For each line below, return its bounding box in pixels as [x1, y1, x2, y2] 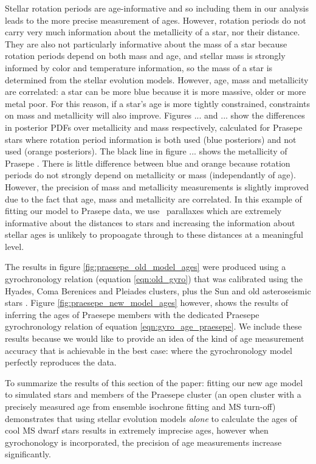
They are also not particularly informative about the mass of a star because [5, 37, 287, 50]
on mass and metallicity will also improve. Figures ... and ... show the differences [5, 109, 305, 122]
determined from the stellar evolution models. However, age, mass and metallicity [5, 73, 309, 86]
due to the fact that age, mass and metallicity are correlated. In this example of [5, 192, 302, 205]
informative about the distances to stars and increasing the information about [5, 216, 295, 229]
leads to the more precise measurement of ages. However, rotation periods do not [5, 13, 306, 26]
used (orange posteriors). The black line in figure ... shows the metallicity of [5, 145, 287, 158]
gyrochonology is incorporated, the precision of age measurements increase [5, 435, 282, 448]
